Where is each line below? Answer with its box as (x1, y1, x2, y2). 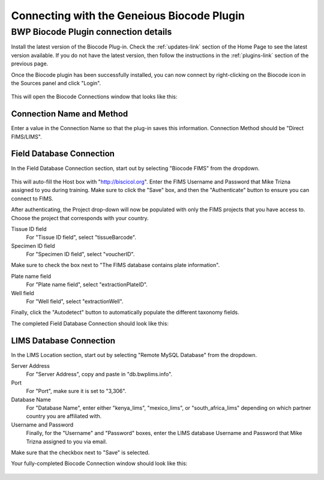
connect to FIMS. (11, 195, 54, 202)
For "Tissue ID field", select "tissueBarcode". (26, 234, 136, 241)
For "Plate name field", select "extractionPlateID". (26, 281, 148, 288)
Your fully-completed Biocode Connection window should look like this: (11, 460, 188, 467)
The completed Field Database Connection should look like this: (11, 320, 169, 327)
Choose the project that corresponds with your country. (11, 214, 149, 221)
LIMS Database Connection (11, 335, 116, 346)
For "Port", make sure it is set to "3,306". (26, 388, 127, 395)
